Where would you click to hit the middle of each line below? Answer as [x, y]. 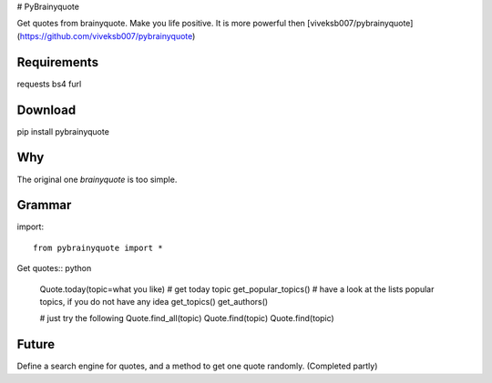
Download [46, 110]
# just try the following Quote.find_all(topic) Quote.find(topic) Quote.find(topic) [187, 318]
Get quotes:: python [54, 268]
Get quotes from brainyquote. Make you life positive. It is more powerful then [161, 24]
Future [36, 344]
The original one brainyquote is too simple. [97, 179]
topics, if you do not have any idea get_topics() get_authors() [154, 301]
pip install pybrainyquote [63, 131]
